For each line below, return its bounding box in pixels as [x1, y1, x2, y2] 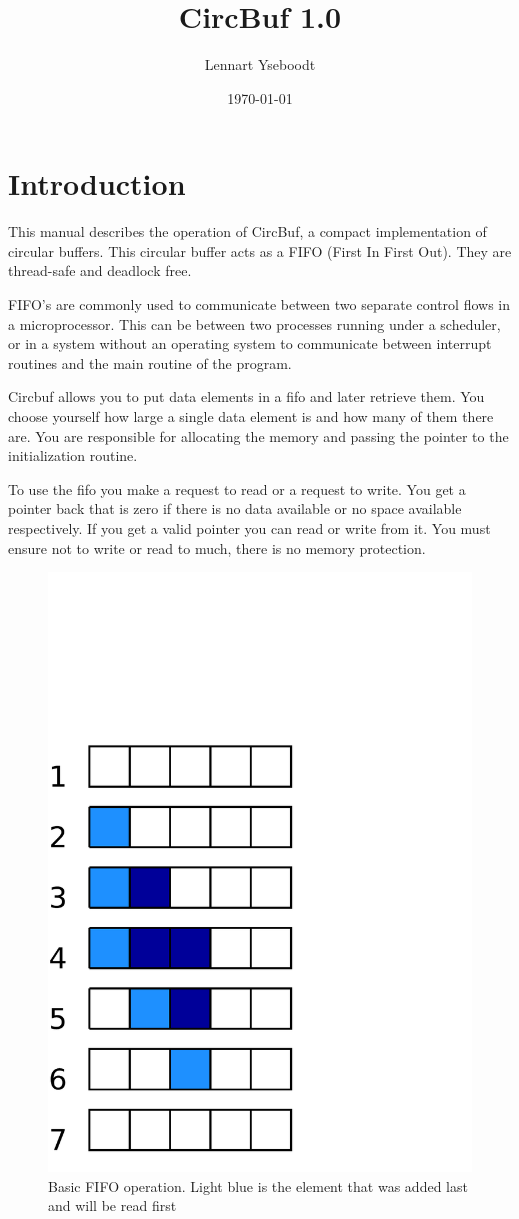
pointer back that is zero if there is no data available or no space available [8, 498, 462, 519]
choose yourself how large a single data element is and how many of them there [8, 406, 494, 426]
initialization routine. [8, 445, 138, 466]
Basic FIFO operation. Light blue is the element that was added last [48, 1175, 468, 1196]
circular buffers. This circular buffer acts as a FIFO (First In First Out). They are [8, 240, 512, 261]
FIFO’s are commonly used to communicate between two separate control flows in [8, 294, 511, 315]
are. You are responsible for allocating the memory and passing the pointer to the [8, 425, 509, 446]
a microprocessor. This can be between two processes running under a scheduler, [8, 313, 501, 334]
